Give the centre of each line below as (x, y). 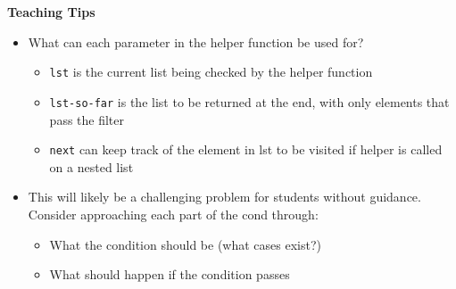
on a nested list (91, 166)
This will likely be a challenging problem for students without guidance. (224, 197)
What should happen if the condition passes (170, 274)
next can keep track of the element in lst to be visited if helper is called (246, 149)
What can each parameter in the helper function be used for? (196, 41)
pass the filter (87, 119)
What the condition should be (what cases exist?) (186, 244)
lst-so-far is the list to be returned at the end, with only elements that (249, 101)
